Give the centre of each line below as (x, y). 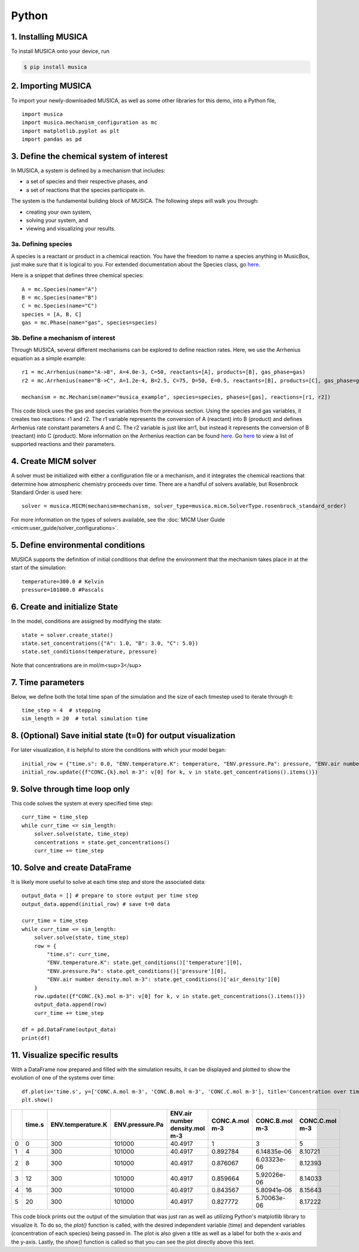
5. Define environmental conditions (78, 545)
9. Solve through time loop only (70, 789)
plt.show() (38, 1100)
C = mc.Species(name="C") (60, 306)
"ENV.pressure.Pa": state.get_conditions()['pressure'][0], (137, 971)
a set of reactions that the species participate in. (86, 190)
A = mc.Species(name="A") (60, 289)
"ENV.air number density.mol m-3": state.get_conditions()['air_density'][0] (164, 980)
